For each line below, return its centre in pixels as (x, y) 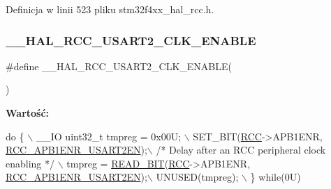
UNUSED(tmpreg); (197, 177)
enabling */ (30, 163)
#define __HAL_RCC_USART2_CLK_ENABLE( (119, 66)
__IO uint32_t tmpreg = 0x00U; (109, 136)
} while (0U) (275, 177)
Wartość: (28, 113)
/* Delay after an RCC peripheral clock (241, 150)
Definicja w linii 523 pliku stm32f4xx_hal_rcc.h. (110, 9)
